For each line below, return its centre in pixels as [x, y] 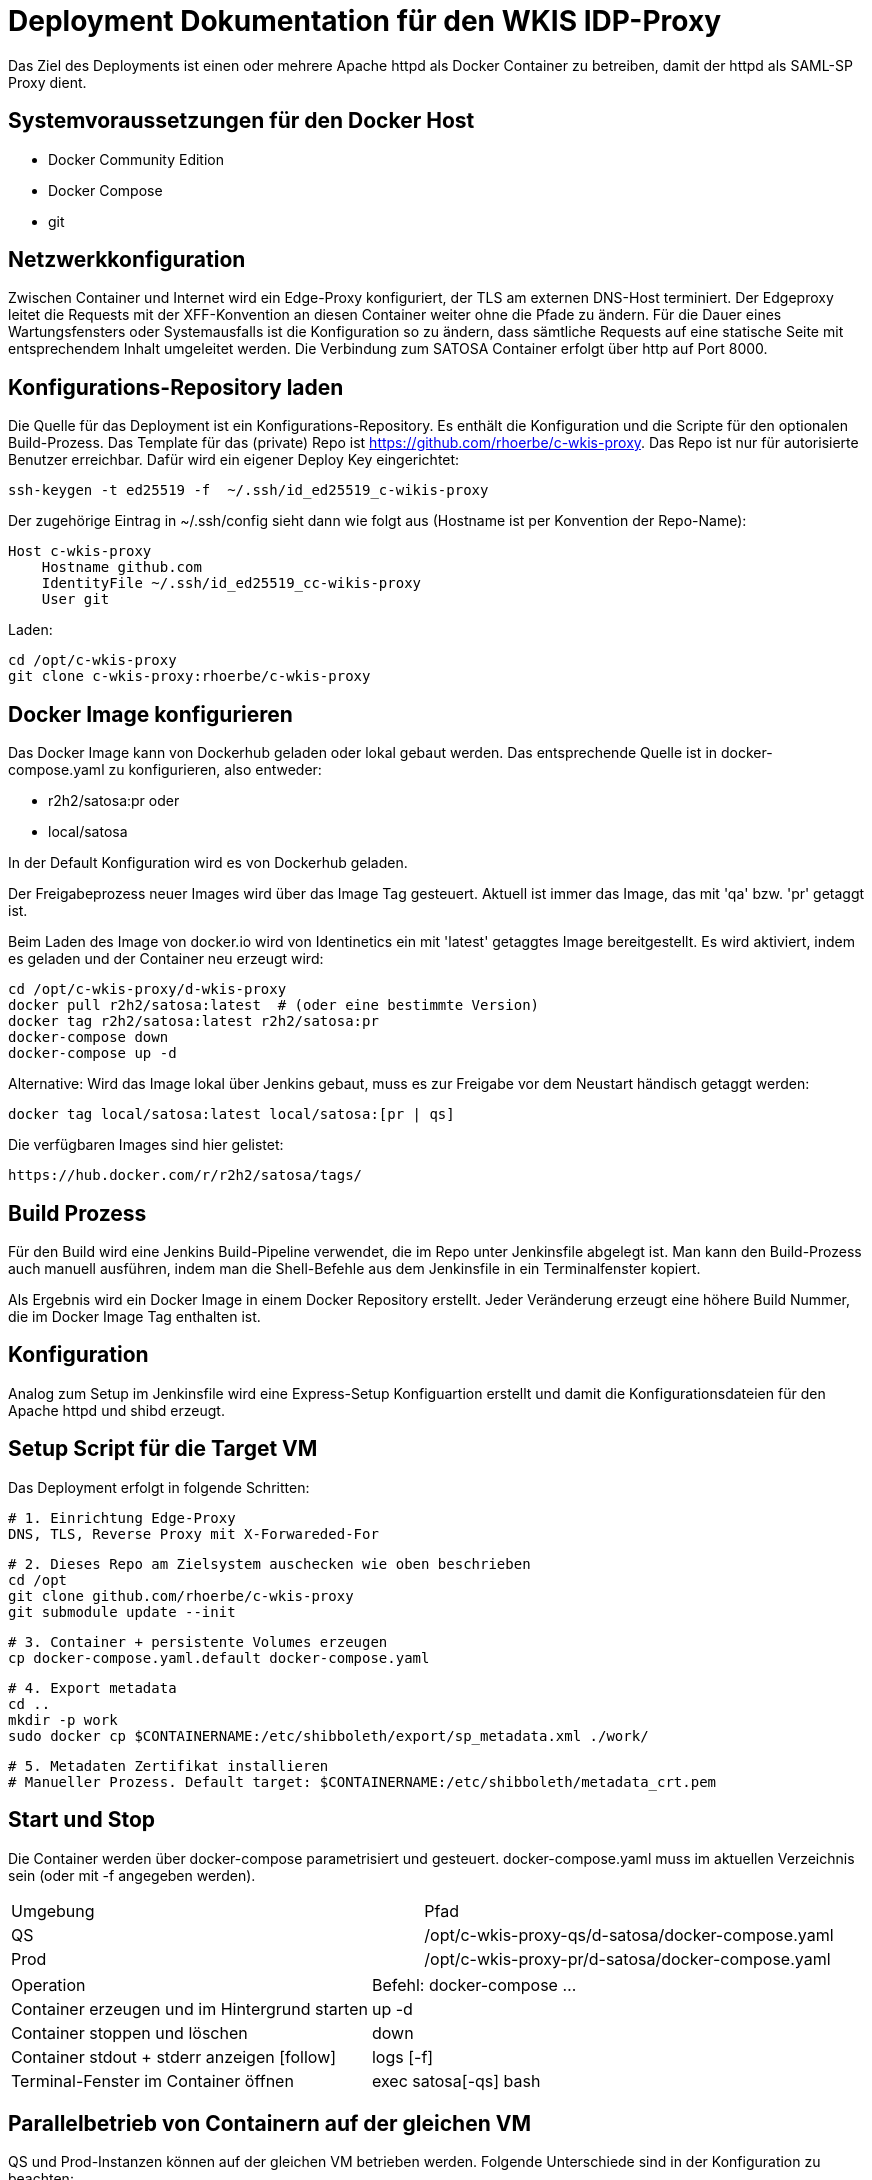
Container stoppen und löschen [129, 2032]
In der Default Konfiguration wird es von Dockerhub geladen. [208, 863]
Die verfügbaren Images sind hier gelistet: [146, 1145]
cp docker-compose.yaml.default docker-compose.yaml [219, 1657]
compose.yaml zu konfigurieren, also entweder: [165, 770]
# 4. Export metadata [92, 1687]
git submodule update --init [122, 1611]
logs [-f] [402, 2056]
